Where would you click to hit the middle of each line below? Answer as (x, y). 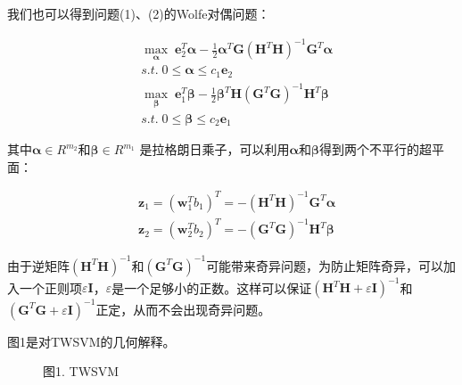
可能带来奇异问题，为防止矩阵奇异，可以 (325, 265)
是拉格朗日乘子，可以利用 (214, 149)
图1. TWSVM (81, 371)
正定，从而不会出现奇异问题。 (183, 309)
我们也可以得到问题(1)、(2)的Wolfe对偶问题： (139, 13)
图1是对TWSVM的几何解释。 (91, 341)
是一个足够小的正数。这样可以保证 (212, 287)
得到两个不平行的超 (375, 149)
